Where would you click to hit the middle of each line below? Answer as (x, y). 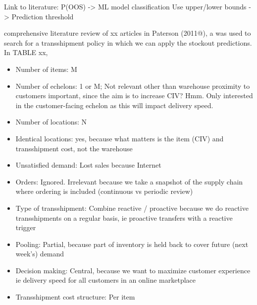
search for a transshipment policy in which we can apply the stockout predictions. (128, 42)
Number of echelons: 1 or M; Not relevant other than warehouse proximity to (133, 86)
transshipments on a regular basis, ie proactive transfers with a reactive (124, 217)
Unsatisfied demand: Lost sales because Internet (88, 165)
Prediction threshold (43, 16)
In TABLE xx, (26, 52)
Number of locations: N (51, 122)
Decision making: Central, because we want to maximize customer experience (133, 270)
